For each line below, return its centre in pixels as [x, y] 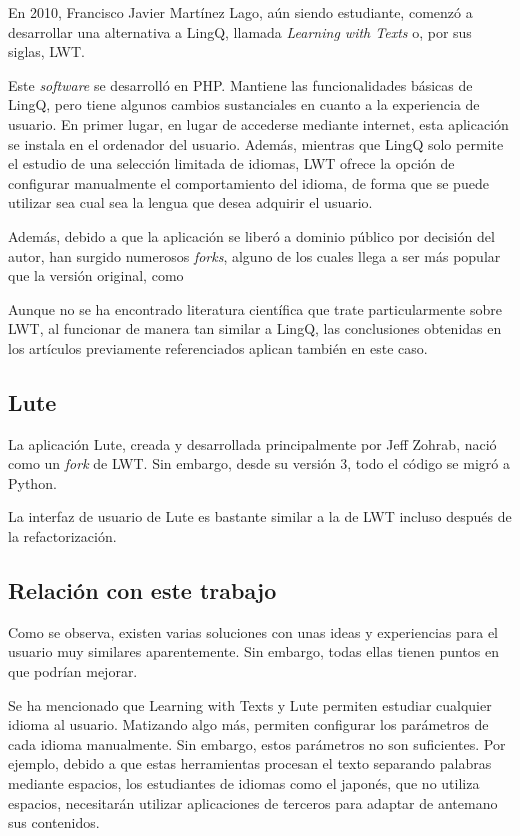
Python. [32, 482]
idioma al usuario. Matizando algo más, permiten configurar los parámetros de [248, 724]
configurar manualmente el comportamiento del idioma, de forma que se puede [248, 182]
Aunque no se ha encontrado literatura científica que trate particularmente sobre [255, 308]
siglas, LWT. [46, 51]
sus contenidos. [54, 822]
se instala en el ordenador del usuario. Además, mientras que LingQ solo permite [256, 143]
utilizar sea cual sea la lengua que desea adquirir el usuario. [190, 202]
